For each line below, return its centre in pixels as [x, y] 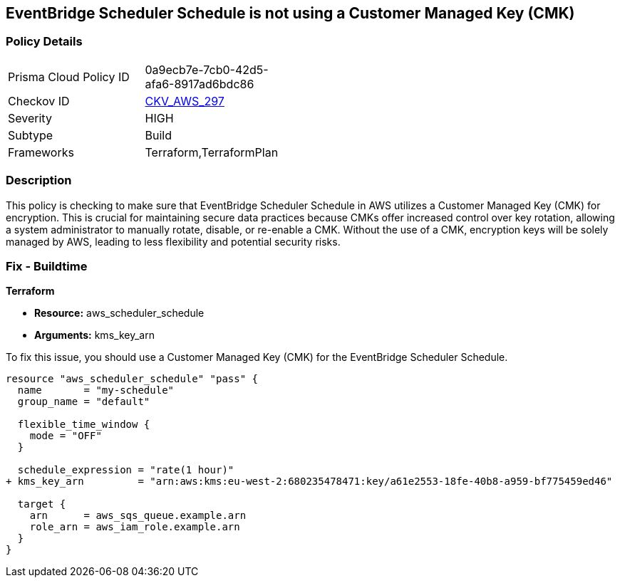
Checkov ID [39, 101]
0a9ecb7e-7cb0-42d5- [207, 69]
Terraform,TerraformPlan [212, 152]
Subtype [31, 135]
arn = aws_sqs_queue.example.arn [138, 516]
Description [39, 180]
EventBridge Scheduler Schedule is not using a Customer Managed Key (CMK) [290, 13]
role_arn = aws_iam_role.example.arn [135, 527]
